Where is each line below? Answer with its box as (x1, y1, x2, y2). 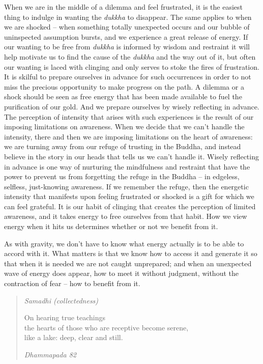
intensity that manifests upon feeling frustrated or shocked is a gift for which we (4, 191, 254, 202)
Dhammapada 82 (24, 349, 76, 359)
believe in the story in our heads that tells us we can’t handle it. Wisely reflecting (4, 151, 259, 161)
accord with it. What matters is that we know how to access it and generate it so (4, 248, 257, 259)
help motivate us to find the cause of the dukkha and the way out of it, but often (4, 51, 256, 62)
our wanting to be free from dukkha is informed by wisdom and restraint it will (4, 41, 250, 52)
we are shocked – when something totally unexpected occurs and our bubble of (4, 21, 250, 32)
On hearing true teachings (24, 312, 106, 323)
